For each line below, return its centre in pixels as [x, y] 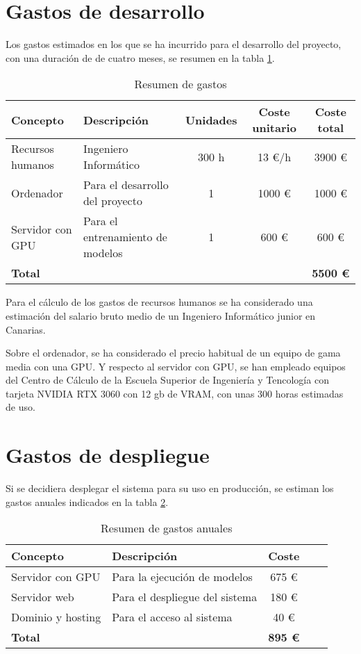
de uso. [20, 407]
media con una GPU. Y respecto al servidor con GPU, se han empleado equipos [176, 366]
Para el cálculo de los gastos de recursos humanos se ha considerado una [159, 302]
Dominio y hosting [56, 617]
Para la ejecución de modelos [182, 577]
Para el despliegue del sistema [185, 597]
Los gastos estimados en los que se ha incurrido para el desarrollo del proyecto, [174, 44]
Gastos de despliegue [108, 455]
